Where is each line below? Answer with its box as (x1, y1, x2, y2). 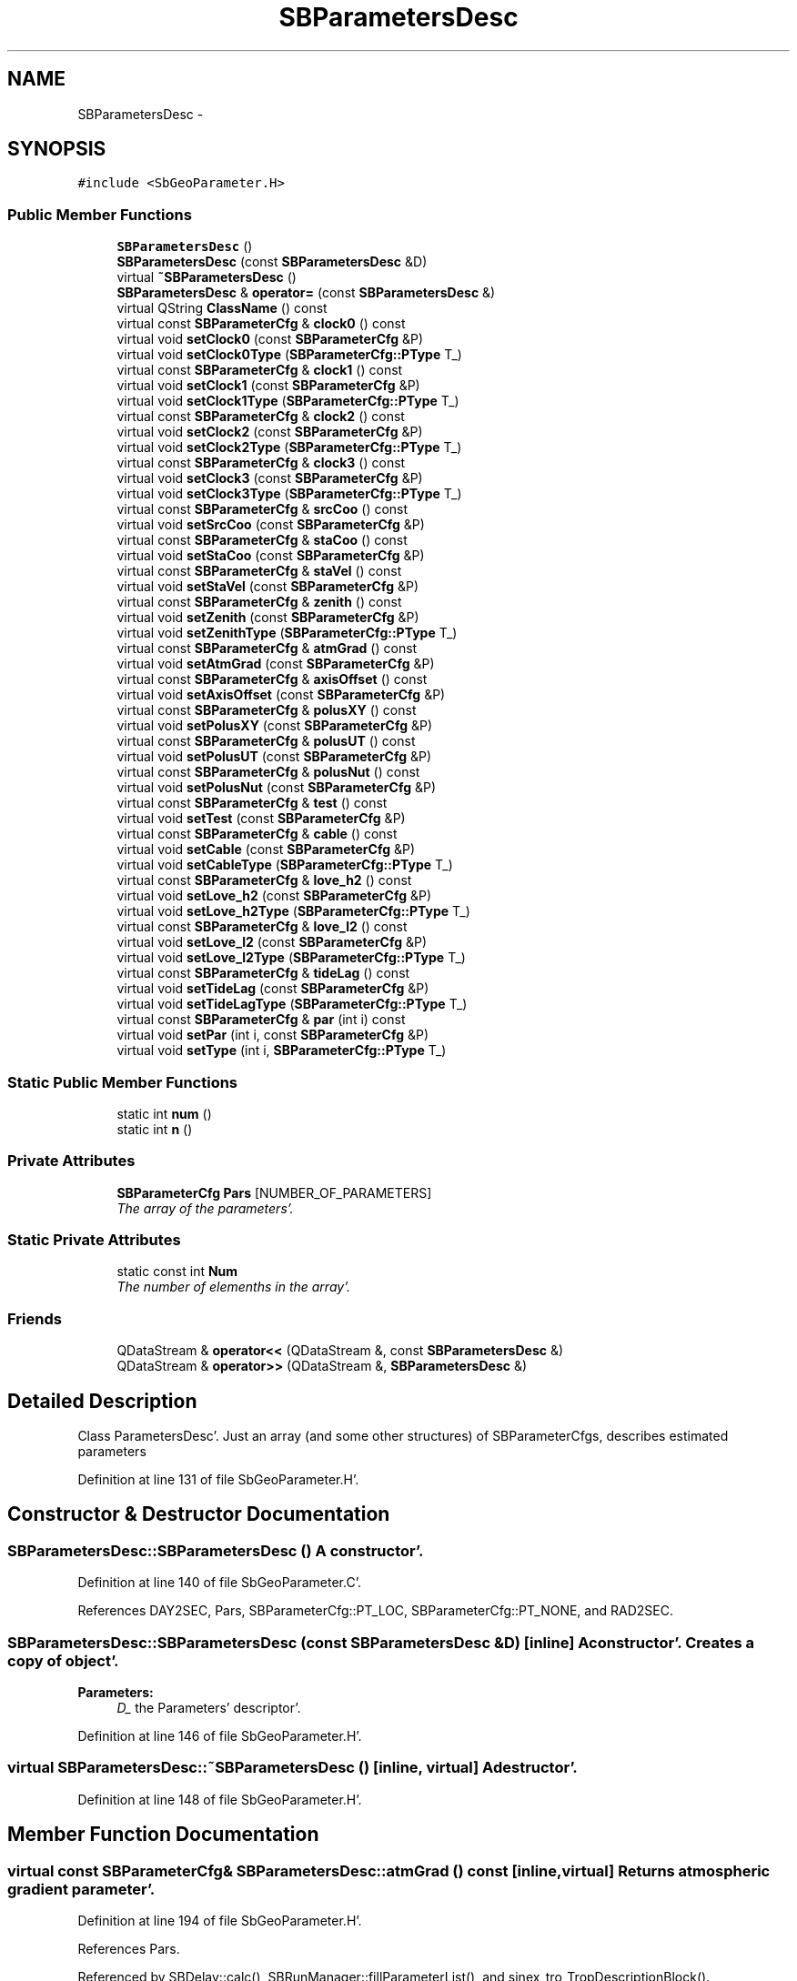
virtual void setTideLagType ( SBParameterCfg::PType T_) (116, 996, 468, 1012)
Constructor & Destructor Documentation (7, 1503, 390, 1526)
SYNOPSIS (7, 137, 106, 161)
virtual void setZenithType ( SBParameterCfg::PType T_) (116, 625, 458, 641)
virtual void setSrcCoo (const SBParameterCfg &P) (116, 517, 425, 533)
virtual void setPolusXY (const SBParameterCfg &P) (116, 718, 433, 734)
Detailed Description (7, 1389, 197, 1413)
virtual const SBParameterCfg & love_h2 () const (116, 872, 412, 889)
